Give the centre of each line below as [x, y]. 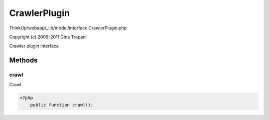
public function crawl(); [62, 105]
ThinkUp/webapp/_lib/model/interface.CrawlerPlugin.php [68, 28]
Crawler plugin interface [34, 46]
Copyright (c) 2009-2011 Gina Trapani [48, 37]
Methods [23, 60]
